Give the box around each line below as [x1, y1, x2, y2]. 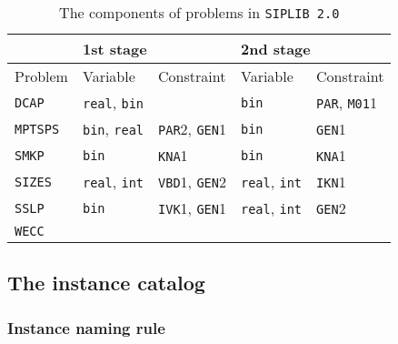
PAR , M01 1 [316, 92, 377, 113]
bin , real [82, 118, 144, 139]
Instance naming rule [7, 316, 165, 339]
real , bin [82, 92, 144, 113]
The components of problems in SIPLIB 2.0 [59, 2, 340, 23]
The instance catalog [7, 268, 205, 297]
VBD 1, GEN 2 [158, 171, 226, 192]
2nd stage [240, 38, 311, 59]
